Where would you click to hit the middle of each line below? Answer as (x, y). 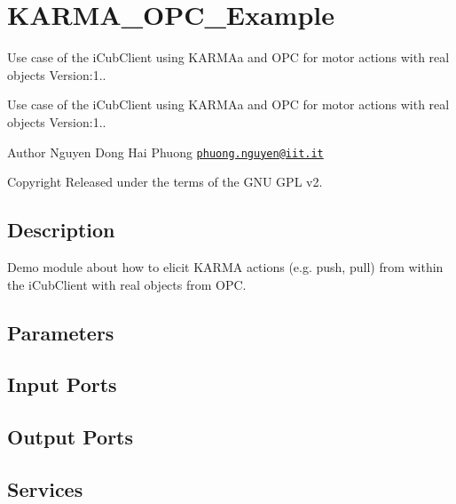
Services (45, 488)
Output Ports (71, 437)
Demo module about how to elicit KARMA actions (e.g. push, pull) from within (225, 266)
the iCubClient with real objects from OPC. (127, 284)
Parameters (61, 332)
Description (61, 230)
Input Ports (62, 384)
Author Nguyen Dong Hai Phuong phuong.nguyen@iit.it (165, 152)
